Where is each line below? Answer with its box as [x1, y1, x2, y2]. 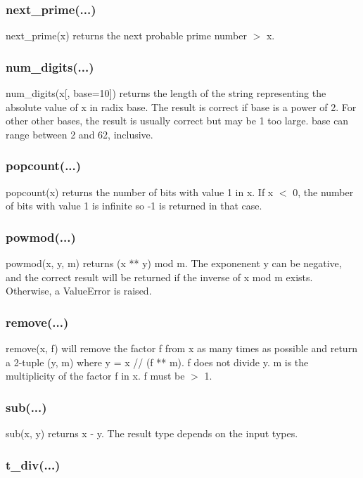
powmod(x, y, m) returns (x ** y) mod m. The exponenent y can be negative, [6, 256, 342, 271]
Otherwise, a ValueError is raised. [6, 283, 152, 298]
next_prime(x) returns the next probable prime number [6, 28, 247, 43]
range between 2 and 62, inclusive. [6, 127, 153, 141]
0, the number [293, 184, 354, 199]
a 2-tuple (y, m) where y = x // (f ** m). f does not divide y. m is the [6, 354, 309, 369]
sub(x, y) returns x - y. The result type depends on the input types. [6, 426, 298, 441]
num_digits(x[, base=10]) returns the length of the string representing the [6, 86, 326, 101]
